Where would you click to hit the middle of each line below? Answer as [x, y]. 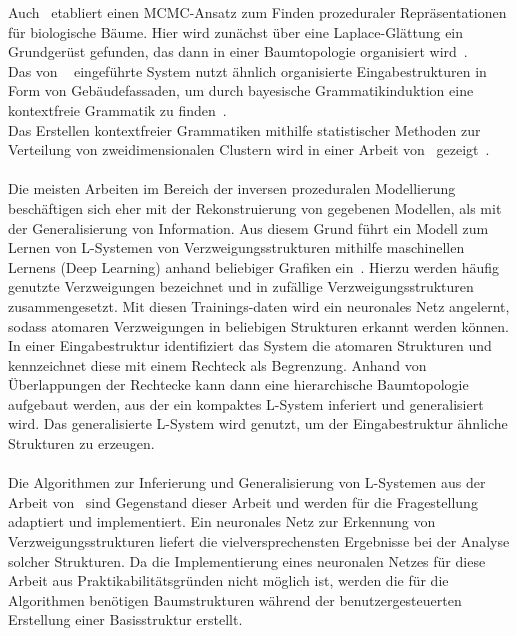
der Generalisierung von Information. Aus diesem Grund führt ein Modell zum [248, 227]
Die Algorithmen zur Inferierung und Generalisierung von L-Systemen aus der [247, 482]
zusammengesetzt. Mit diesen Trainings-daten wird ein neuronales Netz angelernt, [259, 305]
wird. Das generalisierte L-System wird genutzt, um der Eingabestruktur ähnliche [258, 423]
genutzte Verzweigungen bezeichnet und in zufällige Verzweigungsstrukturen [241, 286]
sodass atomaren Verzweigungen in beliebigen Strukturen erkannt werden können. [259, 325]
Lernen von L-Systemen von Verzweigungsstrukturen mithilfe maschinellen [236, 247]
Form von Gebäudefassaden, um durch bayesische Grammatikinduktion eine [241, 90]
